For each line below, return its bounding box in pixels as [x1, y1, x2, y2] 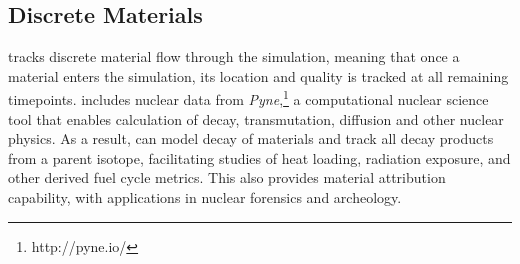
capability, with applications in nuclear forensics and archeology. [8, 187, 402, 208]
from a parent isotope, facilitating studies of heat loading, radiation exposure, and [8, 147, 511, 168]
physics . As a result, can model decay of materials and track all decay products [8, 128, 494, 149]
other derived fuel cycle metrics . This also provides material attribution [8, 167, 446, 188]
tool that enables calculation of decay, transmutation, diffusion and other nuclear [8, 108, 504, 129]
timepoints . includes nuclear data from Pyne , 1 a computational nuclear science [8, 86, 489, 110]
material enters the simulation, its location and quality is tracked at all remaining [8, 65, 509, 86]
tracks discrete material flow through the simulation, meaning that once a [8, 46, 460, 67]
